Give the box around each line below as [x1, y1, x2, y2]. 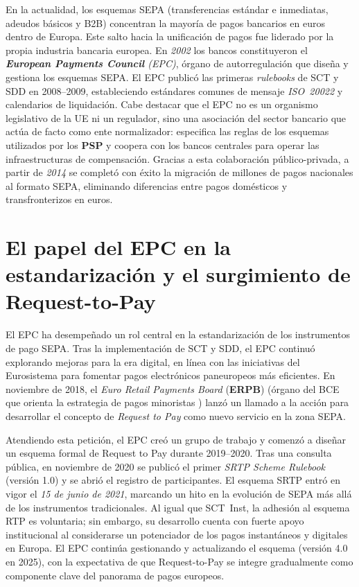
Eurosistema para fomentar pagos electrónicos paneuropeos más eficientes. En [6, 368, 335, 383]
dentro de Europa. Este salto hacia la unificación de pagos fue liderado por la [6, 29, 334, 44]
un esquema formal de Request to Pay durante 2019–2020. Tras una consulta [6, 446, 332, 460]
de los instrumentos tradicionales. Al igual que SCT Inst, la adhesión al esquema [6, 500, 350, 514]
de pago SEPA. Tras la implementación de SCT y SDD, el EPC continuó [6, 341, 315, 355]
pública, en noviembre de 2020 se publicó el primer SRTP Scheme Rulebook [6, 459, 326, 473]
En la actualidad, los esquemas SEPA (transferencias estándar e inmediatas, [6, 2, 329, 16]
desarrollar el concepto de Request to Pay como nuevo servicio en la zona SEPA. [6, 408, 346, 423]
